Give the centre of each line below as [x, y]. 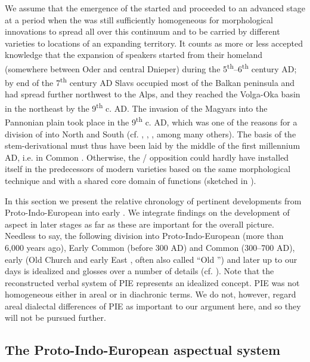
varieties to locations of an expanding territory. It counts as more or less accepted [154, 43]
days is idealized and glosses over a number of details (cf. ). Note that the [139, 271]
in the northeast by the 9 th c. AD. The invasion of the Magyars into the [136, 107]
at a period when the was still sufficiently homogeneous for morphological [139, 19]
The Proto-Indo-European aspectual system [142, 350]
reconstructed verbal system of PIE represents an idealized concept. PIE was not [152, 282]
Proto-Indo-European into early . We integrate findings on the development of [147, 212]
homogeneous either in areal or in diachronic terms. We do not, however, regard [151, 294]
